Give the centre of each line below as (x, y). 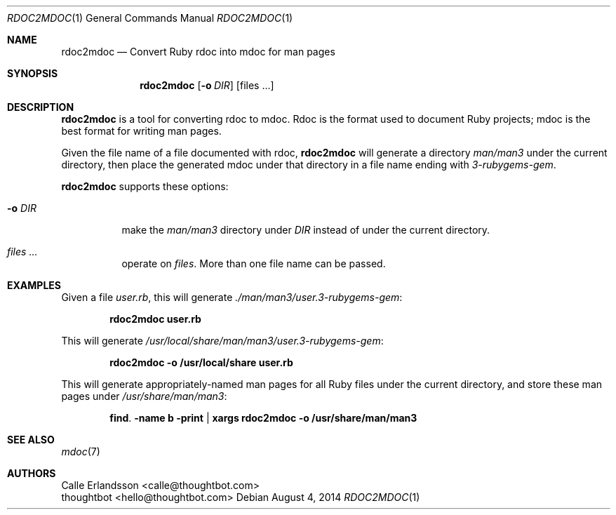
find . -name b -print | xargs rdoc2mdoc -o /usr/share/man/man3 (263, 418)
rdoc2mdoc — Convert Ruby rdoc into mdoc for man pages (198, 52)
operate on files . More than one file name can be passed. (254, 263)
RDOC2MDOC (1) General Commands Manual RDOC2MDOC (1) (150, 18)
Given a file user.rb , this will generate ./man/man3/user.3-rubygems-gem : (232, 297)
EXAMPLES (34, 285)
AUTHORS (32, 473)
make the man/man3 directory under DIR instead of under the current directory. (306, 230)
